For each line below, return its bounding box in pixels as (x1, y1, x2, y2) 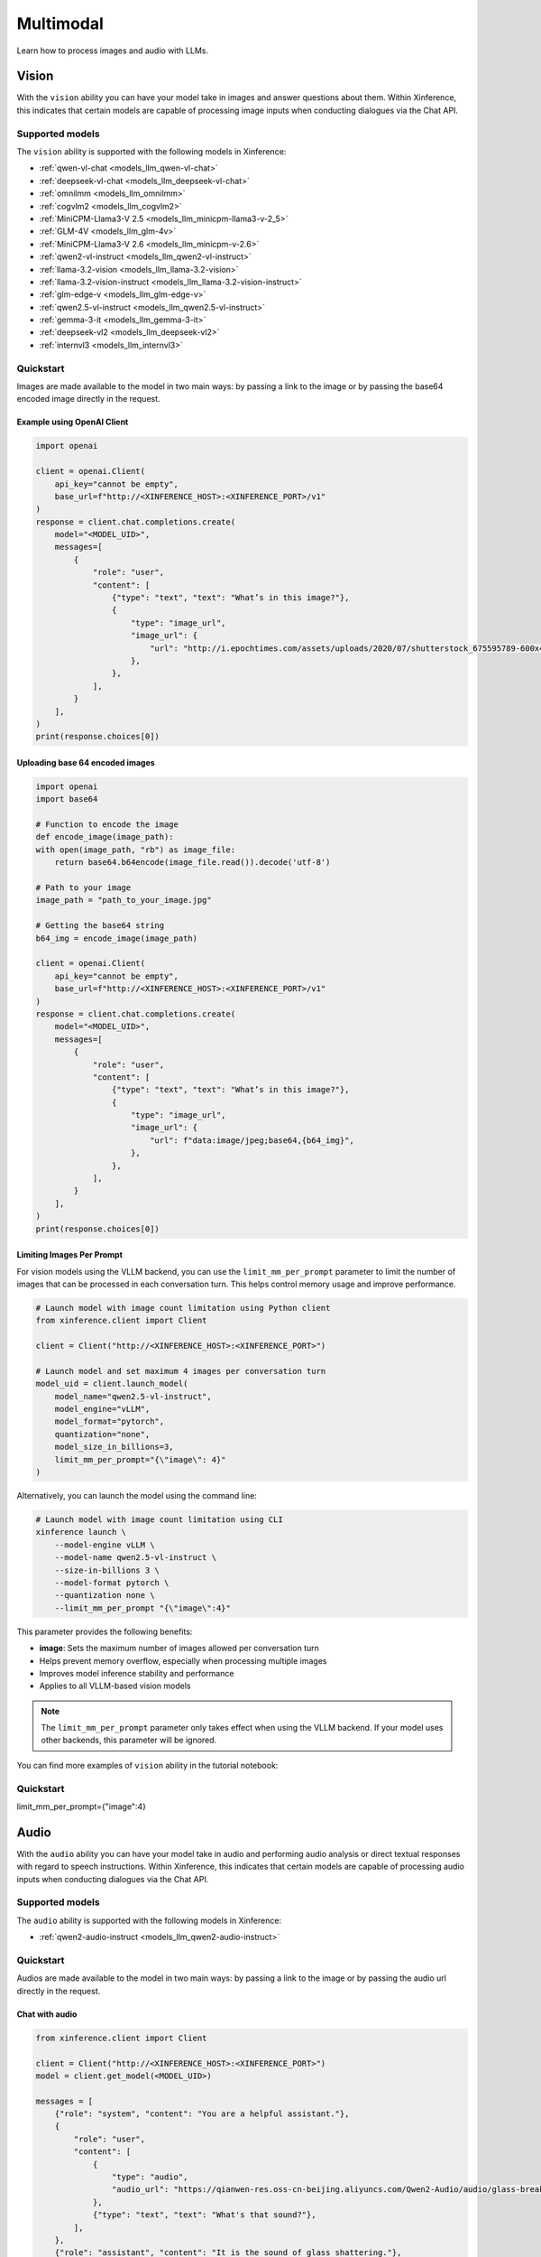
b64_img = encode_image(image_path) (35, 933, 198, 943)
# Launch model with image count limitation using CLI (35, 1515, 283, 1525)
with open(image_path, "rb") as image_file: (35, 844, 236, 855)
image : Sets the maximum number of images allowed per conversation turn (39, 1643, 320, 1654)
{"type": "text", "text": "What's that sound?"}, (92, 2210, 316, 2220)
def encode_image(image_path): (35, 831, 175, 842)
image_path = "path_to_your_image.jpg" (35, 895, 212, 906)
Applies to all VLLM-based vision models (39, 1680, 191, 1692)
